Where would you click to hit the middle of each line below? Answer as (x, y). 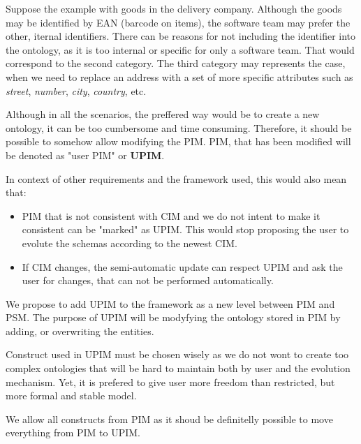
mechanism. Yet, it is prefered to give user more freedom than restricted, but (170, 382)
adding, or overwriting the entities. (80, 331)
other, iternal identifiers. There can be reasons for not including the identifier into (181, 36)
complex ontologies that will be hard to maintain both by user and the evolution (178, 368)
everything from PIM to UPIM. (73, 432)
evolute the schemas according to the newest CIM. (130, 243)
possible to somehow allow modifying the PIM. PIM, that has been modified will (178, 141)
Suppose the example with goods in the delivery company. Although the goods (174, 8)
